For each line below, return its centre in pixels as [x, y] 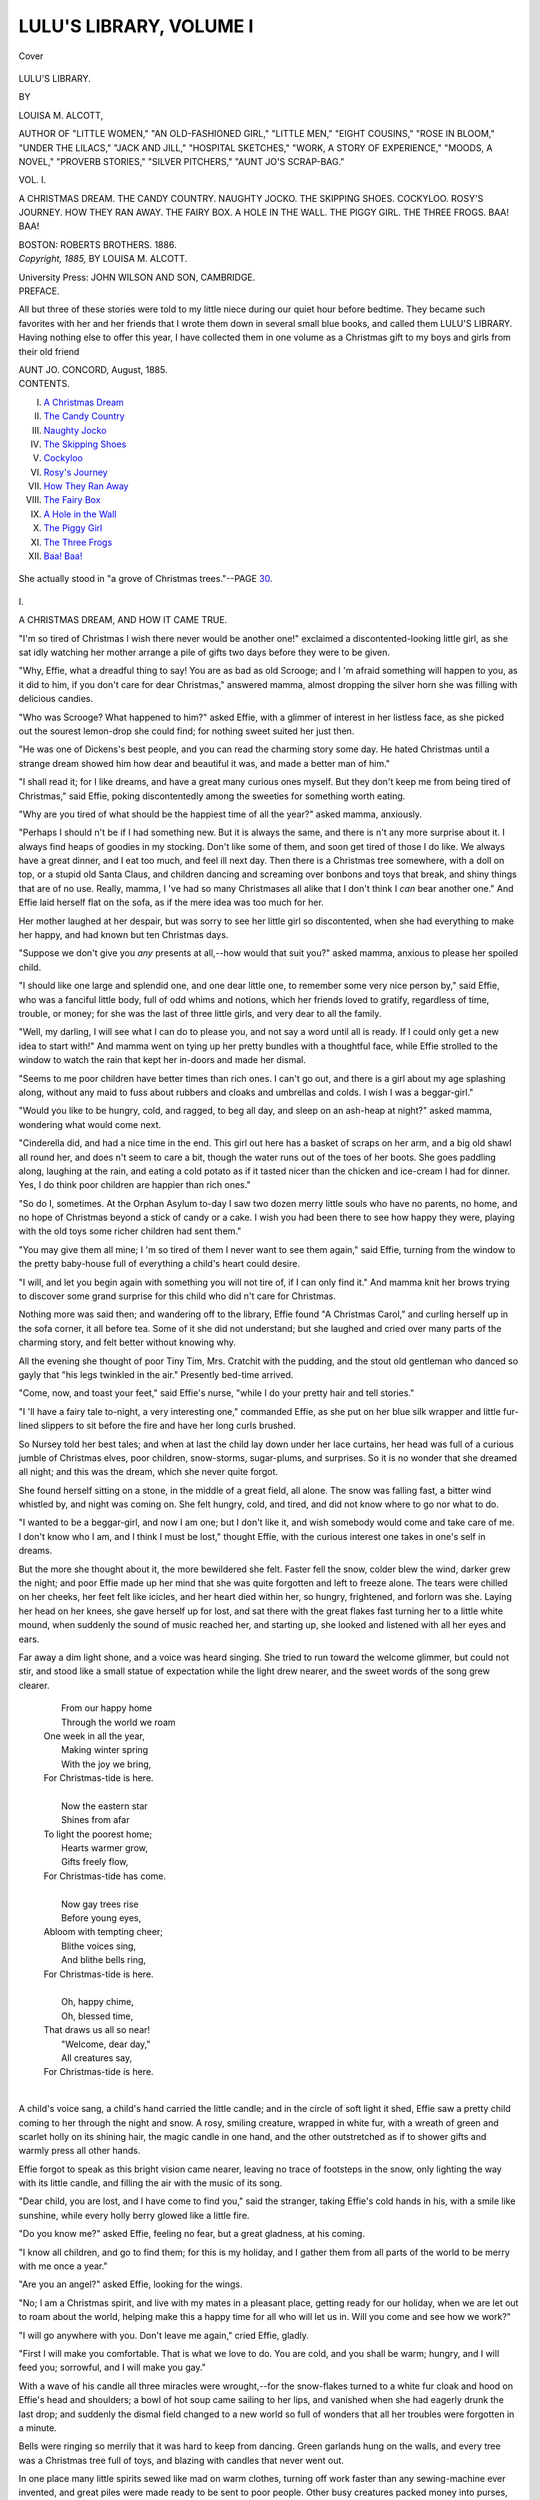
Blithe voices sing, [99, 1946]
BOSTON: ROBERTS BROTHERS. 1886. [97, 244]
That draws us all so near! [96, 2030]
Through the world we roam [118, 1722]
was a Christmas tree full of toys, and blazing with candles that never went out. [181, 2460]
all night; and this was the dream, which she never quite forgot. [148, 1472]
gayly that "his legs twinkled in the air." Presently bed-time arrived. [156, 1374]
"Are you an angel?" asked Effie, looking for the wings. [130, 2284]
